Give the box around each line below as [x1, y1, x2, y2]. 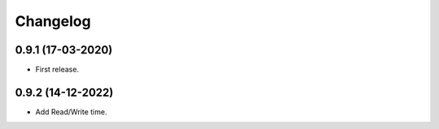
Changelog [15, 12, 91, 30]
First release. [35, 65, 80, 75]
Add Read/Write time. [35, 106, 107, 117]
